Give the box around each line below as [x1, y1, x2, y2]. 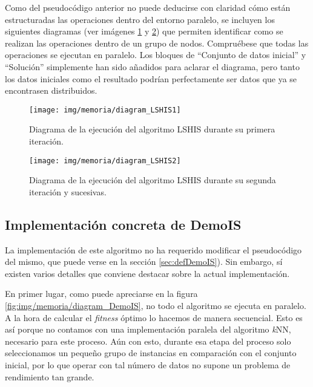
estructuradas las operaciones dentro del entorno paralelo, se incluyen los [5, 13, 275, 25]
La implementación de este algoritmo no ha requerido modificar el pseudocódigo [5, 243, 302, 256]
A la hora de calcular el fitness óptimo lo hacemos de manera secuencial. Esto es [5, 311, 303, 324]
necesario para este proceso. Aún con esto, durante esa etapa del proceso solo [5, 334, 291, 347]
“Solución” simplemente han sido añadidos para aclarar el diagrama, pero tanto [5, 60, 300, 73]
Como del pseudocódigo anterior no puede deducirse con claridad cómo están [5, 1, 291, 13]
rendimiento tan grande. [5, 370, 94, 383]
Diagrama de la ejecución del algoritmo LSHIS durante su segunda [29, 174, 276, 186]
